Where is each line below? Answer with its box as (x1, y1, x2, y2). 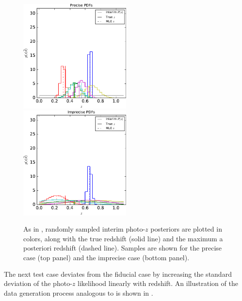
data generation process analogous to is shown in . (4, 287, 153, 298)
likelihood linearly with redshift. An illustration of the (77, 278, 238, 288)
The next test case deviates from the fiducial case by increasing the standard (4, 268, 232, 279)
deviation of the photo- (4, 278, 72, 288)
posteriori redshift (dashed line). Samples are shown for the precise (23, 243, 222, 253)
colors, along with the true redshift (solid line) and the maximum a (23, 233, 223, 243)
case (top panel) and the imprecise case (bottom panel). (23, 252, 190, 262)
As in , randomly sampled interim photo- (23, 224, 145, 234)
